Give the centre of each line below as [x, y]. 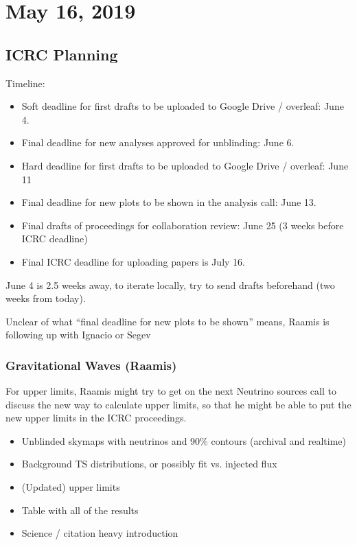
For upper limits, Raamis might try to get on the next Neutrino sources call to [171, 391]
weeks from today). [46, 298]
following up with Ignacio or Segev [78, 335]
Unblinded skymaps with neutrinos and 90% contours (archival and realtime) [184, 440]
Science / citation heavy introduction [100, 533]
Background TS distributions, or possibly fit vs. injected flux [149, 464]
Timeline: [25, 83]
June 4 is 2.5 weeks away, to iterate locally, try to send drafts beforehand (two [170, 285]
